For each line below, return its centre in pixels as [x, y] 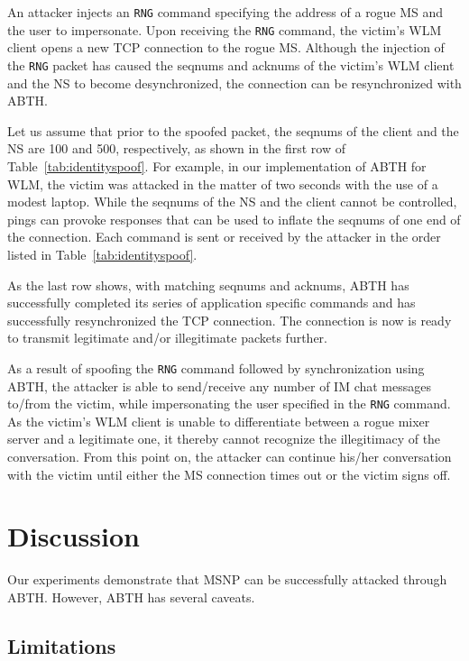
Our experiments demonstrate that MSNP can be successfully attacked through [227, 579]
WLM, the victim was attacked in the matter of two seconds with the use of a [223, 184]
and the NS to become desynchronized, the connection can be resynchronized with [234, 83]
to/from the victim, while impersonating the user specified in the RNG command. [229, 404]
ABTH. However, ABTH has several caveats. [131, 597]
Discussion [74, 536]
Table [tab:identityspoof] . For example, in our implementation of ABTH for [217, 165]
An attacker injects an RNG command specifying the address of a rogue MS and [225, 12]
